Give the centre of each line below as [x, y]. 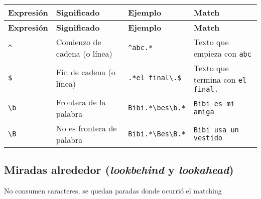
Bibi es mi [214, 104]
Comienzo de [79, 42]
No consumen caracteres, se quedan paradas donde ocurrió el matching [113, 191]
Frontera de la [81, 102]
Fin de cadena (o [86, 72]
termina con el [220, 79]
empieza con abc [222, 53]
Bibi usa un [216, 130]
